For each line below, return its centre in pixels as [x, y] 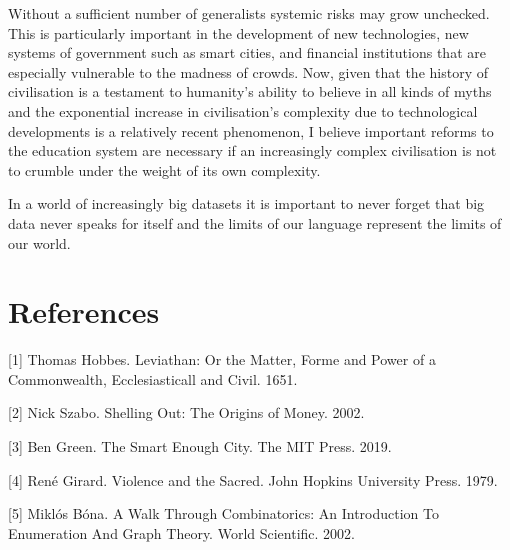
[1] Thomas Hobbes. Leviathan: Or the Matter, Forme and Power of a [222, 359]
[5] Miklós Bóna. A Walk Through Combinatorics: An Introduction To [224, 513]
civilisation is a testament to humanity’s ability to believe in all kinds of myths [250, 91]
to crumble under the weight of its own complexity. [164, 169]
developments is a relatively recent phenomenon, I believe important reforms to [251, 130]
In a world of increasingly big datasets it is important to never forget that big [246, 203]
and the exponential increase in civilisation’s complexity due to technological [243, 110]
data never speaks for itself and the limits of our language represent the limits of [255, 222]
